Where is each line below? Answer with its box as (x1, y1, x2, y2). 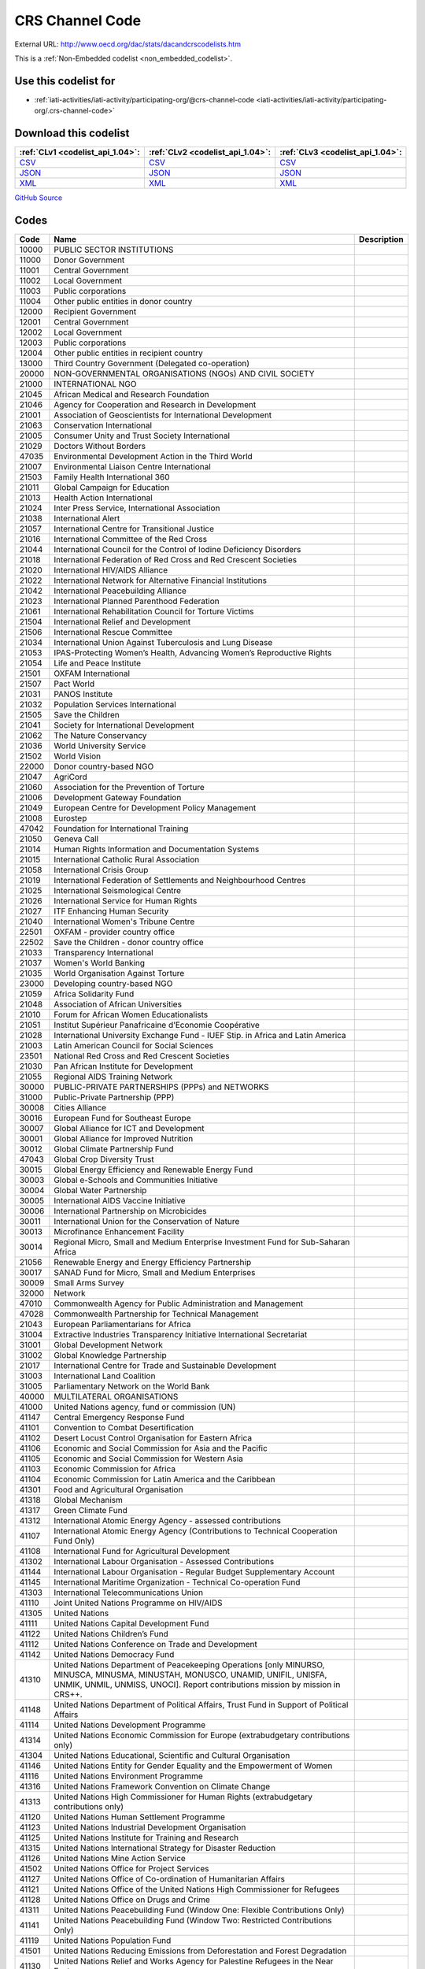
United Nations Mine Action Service (54, 1853, 187, 1864)
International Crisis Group (54, 865, 149, 876)
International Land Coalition (54, 1370, 156, 1381)
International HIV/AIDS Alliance (54, 565, 168, 576)
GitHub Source (14, 193, 63, 202)
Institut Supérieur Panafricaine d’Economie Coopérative (54, 1020, 260, 1031)
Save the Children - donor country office (54, 937, 204, 948)
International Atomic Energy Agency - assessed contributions (54, 1515, 282, 1526)
